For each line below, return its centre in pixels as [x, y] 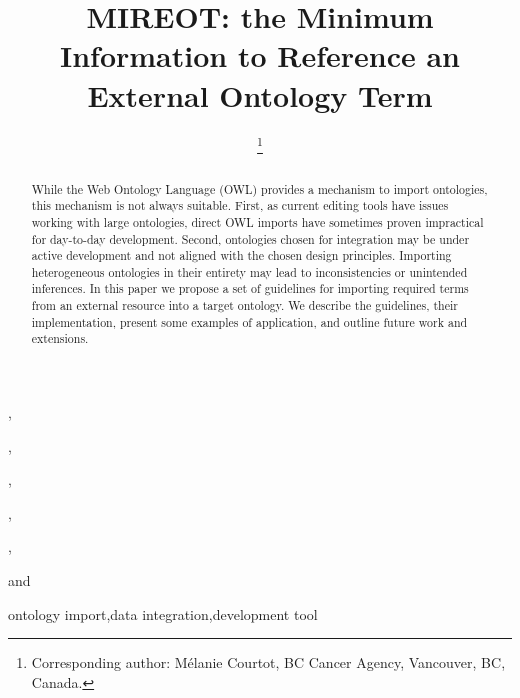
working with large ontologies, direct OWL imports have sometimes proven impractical [257, 221]
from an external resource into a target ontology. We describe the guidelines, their [244, 305]
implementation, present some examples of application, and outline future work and [249, 321]
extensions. [60, 338]
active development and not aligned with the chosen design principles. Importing [241, 255]
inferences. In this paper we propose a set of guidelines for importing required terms [250, 288]
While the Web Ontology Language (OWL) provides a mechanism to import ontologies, [259, 188]
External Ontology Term [260, 94]
